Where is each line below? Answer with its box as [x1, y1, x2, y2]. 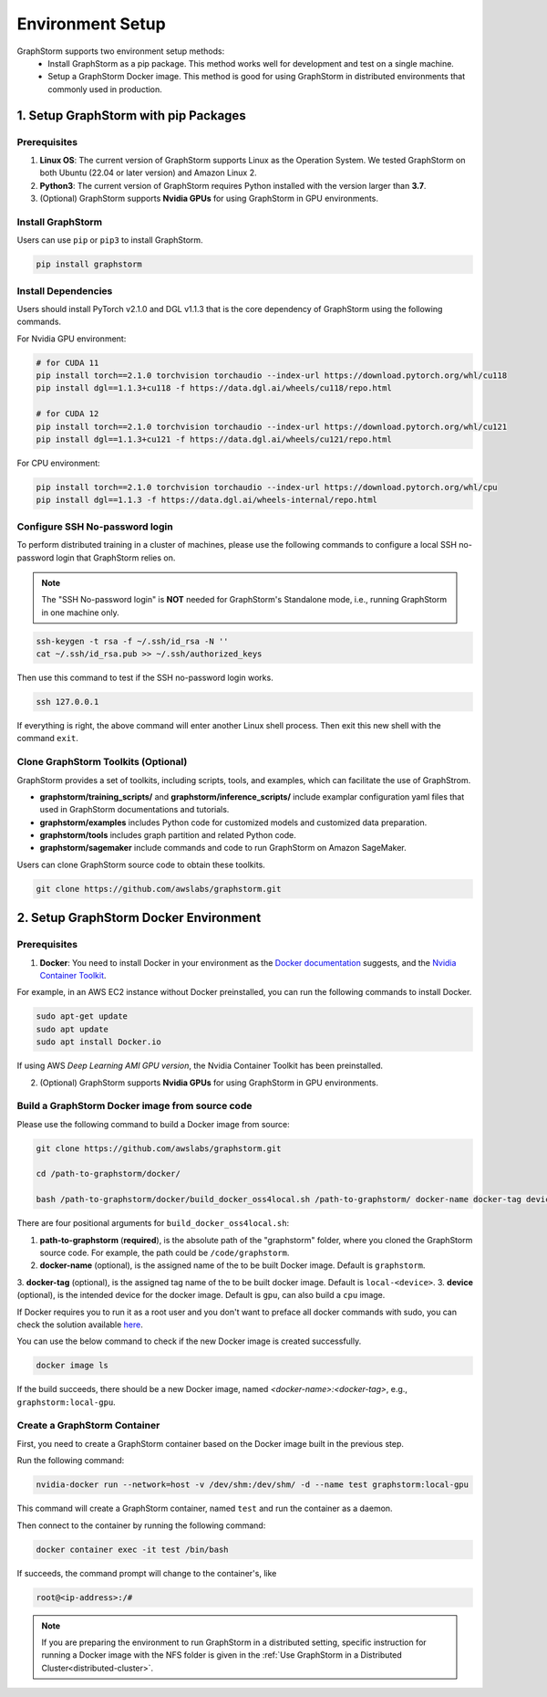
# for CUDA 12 [36, 409, 99, 419]
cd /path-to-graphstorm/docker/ [36, 1168, 181, 1179]
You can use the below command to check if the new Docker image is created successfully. [16, 1336, 362, 1346]
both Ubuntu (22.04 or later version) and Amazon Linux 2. [39, 167, 257, 178]
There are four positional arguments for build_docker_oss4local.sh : [16, 1218, 290, 1229]
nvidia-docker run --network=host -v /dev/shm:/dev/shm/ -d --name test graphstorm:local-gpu [36, 1480, 470, 1490]
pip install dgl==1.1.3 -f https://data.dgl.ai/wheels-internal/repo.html [36, 495, 378, 506]
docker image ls [36, 1360, 109, 1371]
